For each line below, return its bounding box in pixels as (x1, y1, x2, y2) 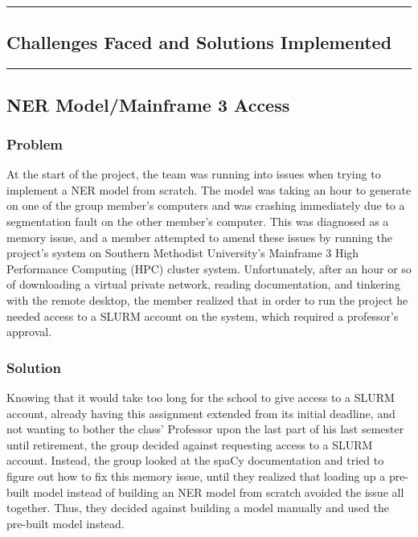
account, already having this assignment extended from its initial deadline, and (6, 404, 395, 421)
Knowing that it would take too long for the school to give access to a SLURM (6, 388, 395, 405)
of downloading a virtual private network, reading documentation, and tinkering (6, 276, 400, 293)
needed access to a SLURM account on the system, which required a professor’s (6, 307, 399, 324)
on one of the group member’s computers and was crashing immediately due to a (6, 197, 405, 214)
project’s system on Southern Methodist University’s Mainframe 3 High (6, 244, 359, 261)
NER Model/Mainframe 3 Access (6, 92, 290, 117)
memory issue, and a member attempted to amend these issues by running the (6, 228, 393, 245)
